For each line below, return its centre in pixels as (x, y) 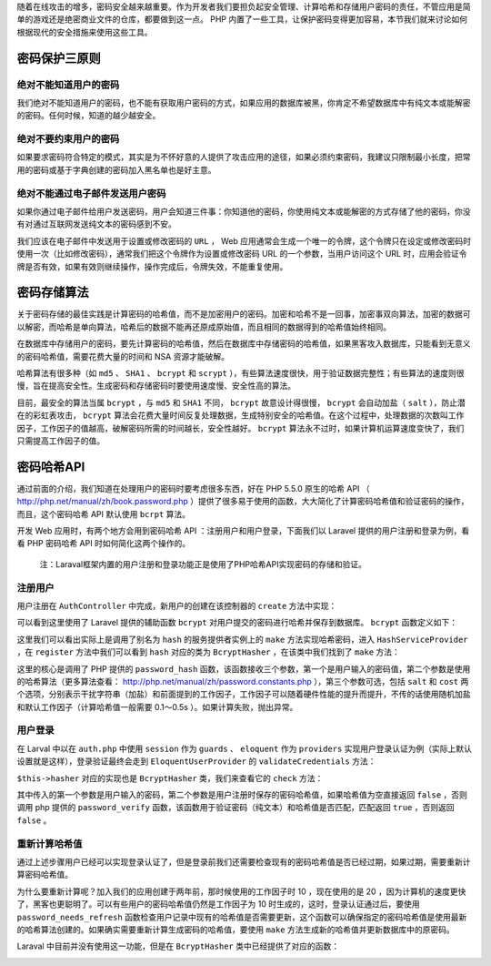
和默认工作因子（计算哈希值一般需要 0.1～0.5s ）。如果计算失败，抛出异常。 (157, 707)
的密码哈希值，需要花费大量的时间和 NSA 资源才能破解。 (123, 356)
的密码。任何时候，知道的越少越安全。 (89, 116)
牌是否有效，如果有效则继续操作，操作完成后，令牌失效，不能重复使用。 (152, 266)
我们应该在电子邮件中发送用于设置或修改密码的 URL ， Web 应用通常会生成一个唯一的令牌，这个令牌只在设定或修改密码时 (244, 240)
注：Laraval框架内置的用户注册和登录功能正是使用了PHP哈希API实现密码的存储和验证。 (203, 564)
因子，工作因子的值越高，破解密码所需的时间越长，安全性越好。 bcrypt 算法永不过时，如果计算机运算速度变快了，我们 (240, 428)
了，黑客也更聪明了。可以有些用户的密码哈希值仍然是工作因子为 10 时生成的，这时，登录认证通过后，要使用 (218, 904)
